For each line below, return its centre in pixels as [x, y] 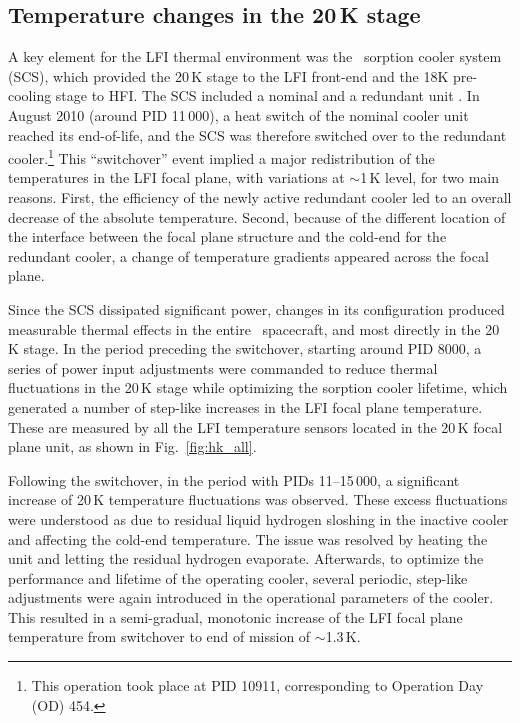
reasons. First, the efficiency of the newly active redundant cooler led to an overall [260, 197]
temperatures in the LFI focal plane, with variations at [176, 177]
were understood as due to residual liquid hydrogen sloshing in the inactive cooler [258, 518]
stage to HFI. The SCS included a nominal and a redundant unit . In [267, 95]
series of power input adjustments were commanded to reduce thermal [223, 367]
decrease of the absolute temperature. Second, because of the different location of [257, 216]
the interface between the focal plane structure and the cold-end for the [227, 236]
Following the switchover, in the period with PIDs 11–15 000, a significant [234, 479]
